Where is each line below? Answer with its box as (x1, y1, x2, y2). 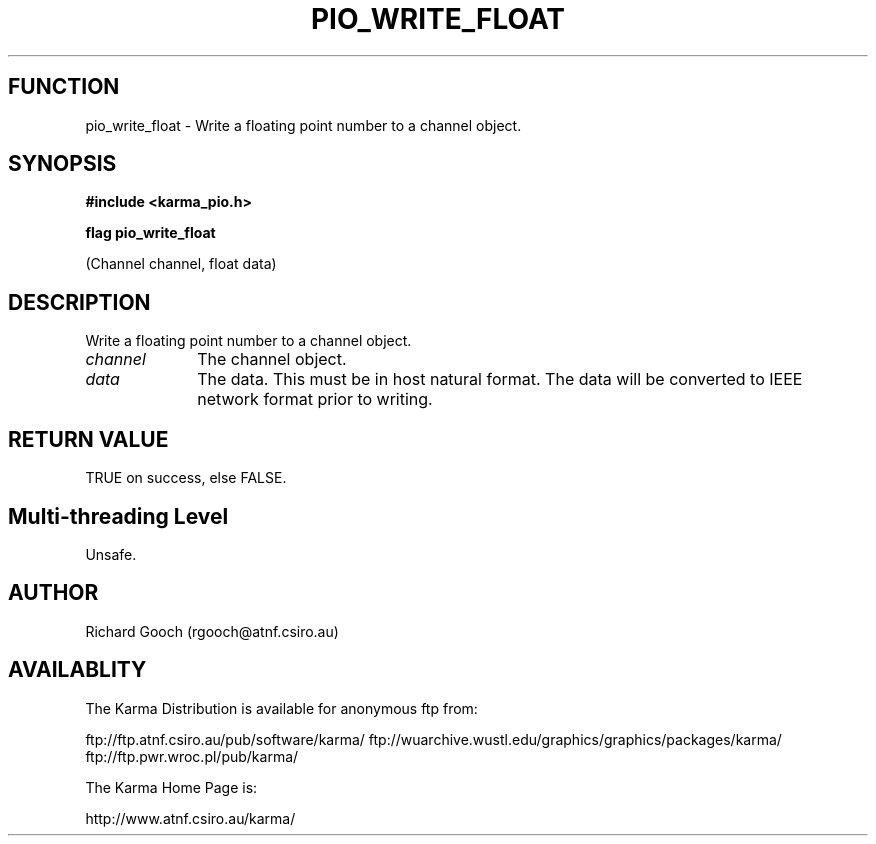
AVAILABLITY (8, 657, 147, 683)
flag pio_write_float (85, 224, 216, 242)
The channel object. (197, 349, 347, 370)
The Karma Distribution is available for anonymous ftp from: (85, 699, 478, 717)
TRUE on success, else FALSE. (85, 469, 287, 487)
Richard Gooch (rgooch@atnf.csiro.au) (85, 622, 339, 640)
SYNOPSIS (8, 151, 117, 177)
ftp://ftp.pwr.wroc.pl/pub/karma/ (85, 747, 299, 765)
